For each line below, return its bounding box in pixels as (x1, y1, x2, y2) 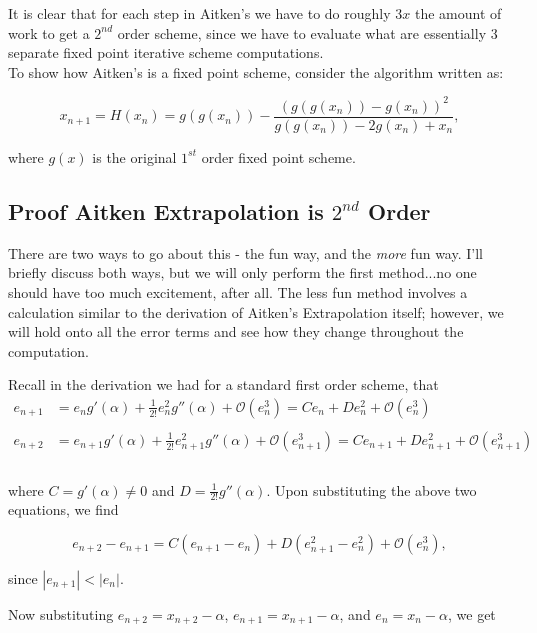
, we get (448, 604, 496, 625)
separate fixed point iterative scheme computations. (8, 42, 324, 63)
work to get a (8, 22, 90, 43)
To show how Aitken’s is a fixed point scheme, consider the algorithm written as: (8, 61, 504, 82)
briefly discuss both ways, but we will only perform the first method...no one (8, 262, 477, 283)
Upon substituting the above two (274, 479, 477, 500)
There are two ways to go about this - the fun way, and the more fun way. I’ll (8, 242, 483, 263)
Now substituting (8, 604, 114, 625)
